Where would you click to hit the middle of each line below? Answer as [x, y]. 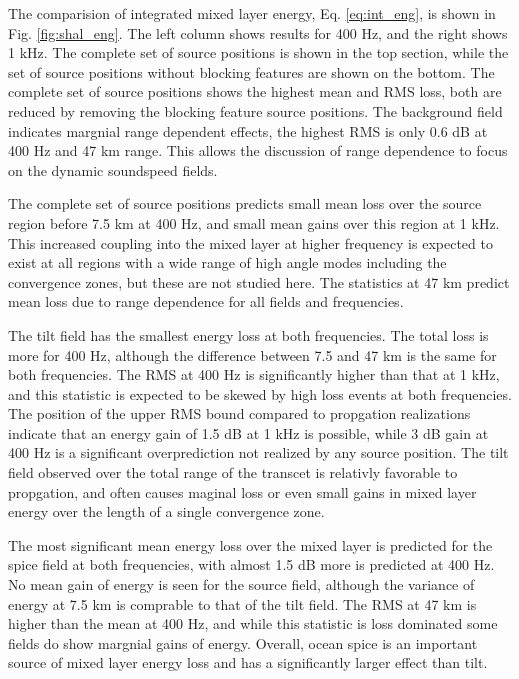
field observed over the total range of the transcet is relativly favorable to [233, 472]
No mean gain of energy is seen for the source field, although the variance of [241, 584]
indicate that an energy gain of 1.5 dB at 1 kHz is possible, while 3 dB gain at [248, 432]
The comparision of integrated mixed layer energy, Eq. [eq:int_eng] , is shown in [252, 13]
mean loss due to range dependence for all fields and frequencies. [206, 301]
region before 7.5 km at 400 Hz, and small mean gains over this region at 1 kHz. [254, 222]
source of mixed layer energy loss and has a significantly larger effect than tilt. [248, 662]
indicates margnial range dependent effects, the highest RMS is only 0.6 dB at [248, 130]
